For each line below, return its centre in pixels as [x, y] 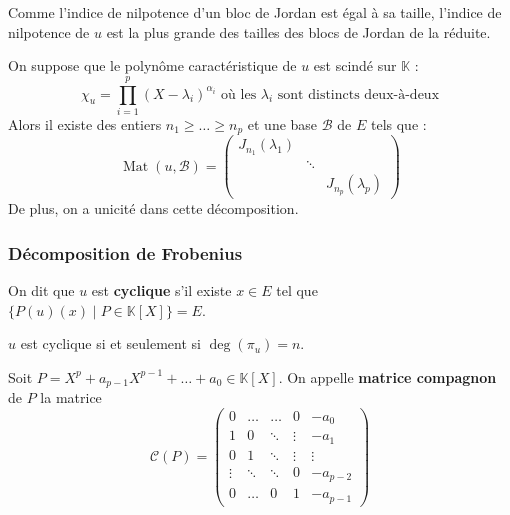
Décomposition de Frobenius [125, 252]
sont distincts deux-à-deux [358, 94]
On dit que [41, 290]
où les [239, 94]
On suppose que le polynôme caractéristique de [152, 65]
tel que [297, 290]
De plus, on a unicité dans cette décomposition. [153, 208]
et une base [282, 123]
